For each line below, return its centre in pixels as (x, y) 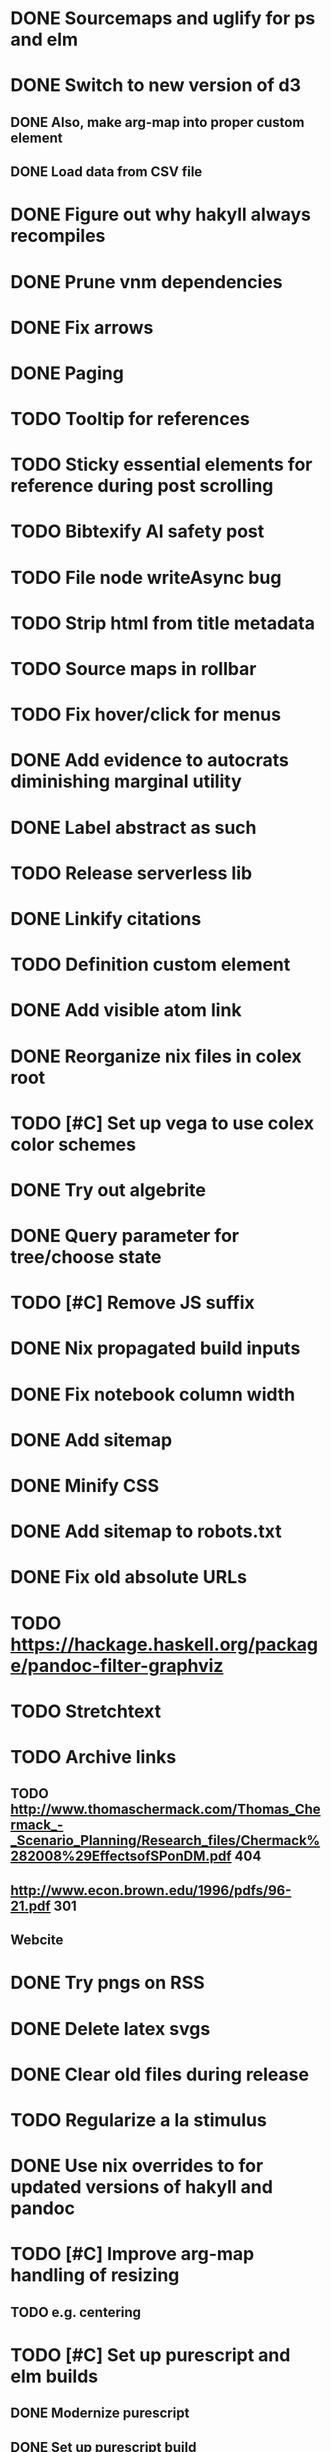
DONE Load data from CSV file (106, 172)
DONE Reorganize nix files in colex (156, 1056)
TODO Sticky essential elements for (161, 464)
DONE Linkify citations (106, 918)
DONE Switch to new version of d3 (156, 85)
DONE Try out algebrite (108, 1189)
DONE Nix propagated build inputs (155, 1348)
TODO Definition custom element (150, 964)
